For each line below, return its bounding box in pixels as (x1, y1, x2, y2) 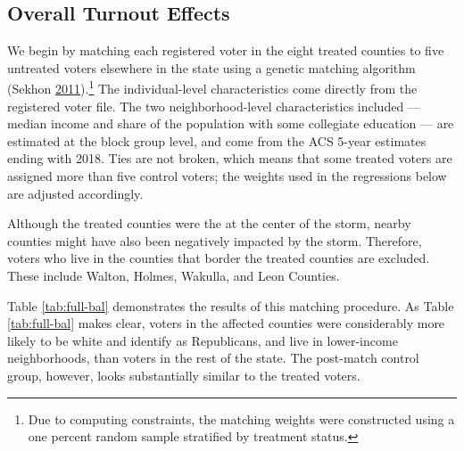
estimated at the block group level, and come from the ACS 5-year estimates (7, 131, 427, 150)
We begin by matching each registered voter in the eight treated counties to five (7, 41, 444, 60)
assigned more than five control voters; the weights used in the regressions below (7, 167, 447, 185)
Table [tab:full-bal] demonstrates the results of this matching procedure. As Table (7, 296, 454, 315)
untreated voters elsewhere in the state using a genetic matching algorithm (7, 58, 416, 77)
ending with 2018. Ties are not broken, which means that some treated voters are (7, 149, 452, 168)
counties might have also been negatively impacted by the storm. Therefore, (7, 231, 422, 250)
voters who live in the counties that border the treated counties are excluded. (7, 249, 430, 267)
